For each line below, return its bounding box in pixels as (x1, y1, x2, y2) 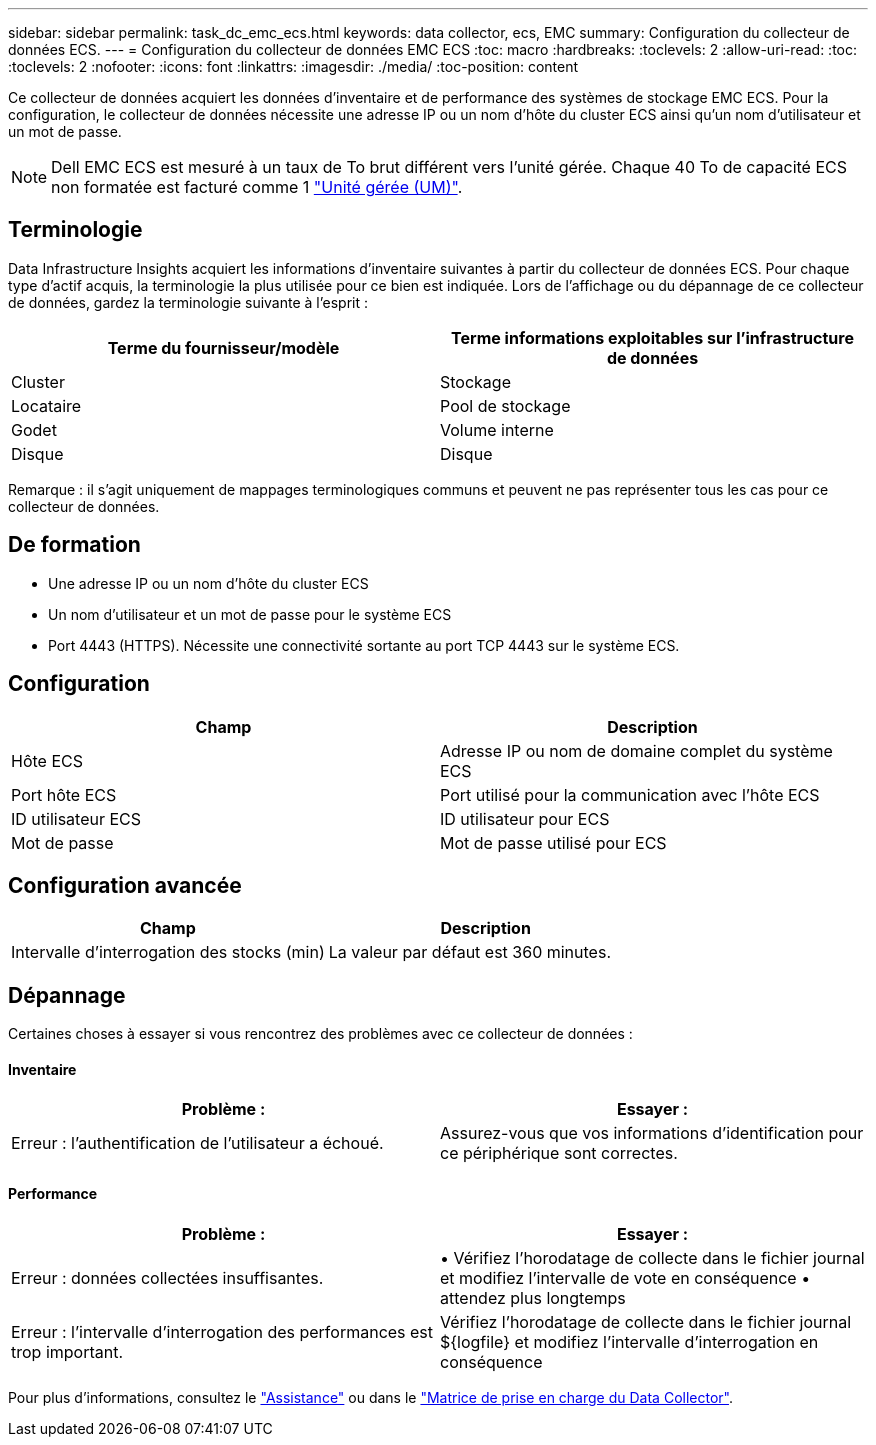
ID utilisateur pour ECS (440, 808, 610, 829)
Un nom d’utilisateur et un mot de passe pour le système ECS (48, 605, 452, 623)
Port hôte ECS (11, 784, 117, 805)
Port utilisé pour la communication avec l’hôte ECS (440, 784, 820, 805)
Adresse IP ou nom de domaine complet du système (440, 740, 833, 761)
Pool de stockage (440, 395, 571, 416)
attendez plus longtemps (440, 1287, 626, 1308)
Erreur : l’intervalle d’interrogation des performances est (11, 1321, 434, 1342)
